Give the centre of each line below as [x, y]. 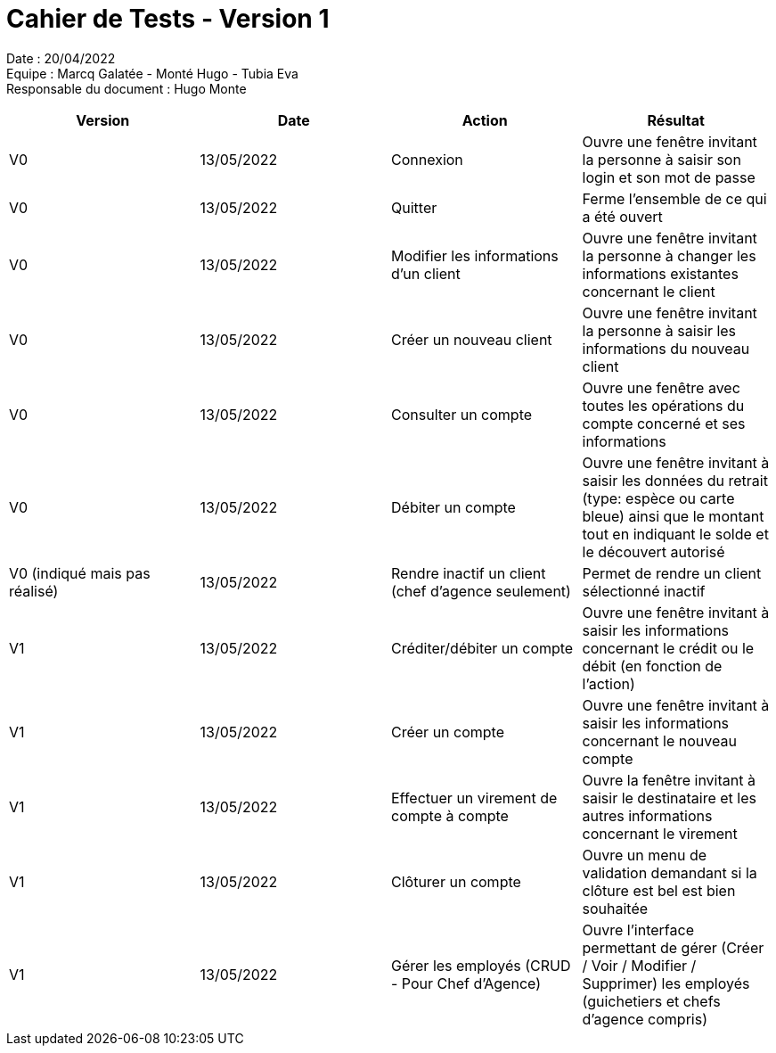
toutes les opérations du [663, 405]
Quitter [414, 207]
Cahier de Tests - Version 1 [168, 19]
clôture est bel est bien [659, 890]
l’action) [609, 683]
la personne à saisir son [662, 159]
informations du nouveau [666, 348]
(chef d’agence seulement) [481, 591]
